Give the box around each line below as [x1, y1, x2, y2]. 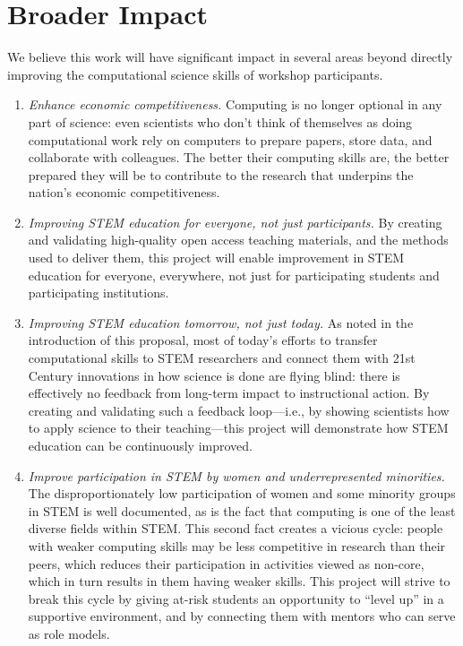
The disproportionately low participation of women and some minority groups [28, 484, 456, 503]
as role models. [28, 624, 110, 642]
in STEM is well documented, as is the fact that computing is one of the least [28, 501, 456, 520]
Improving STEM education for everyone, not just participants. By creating [28, 212, 442, 231]
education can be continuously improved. [28, 436, 253, 454]
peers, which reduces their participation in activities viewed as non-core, [28, 554, 424, 573]
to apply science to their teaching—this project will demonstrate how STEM [28, 418, 449, 437]
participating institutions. [28, 283, 169, 302]
